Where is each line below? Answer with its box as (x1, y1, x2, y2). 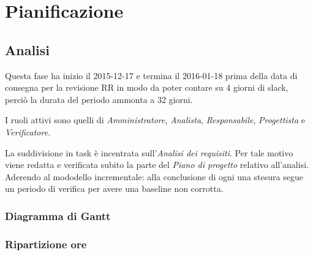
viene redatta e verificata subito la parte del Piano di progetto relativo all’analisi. (5, 158, 309, 171)
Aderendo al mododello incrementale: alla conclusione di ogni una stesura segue (5, 170, 303, 183)
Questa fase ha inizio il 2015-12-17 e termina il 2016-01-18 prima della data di (5, 69, 298, 82)
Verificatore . (5, 125, 51, 138)
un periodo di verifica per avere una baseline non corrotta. (5, 182, 224, 195)
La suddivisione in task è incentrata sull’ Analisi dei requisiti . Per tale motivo (5, 146, 293, 159)
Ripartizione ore (5, 236, 87, 251)
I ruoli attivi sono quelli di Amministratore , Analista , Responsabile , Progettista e (5, 113, 306, 126)
